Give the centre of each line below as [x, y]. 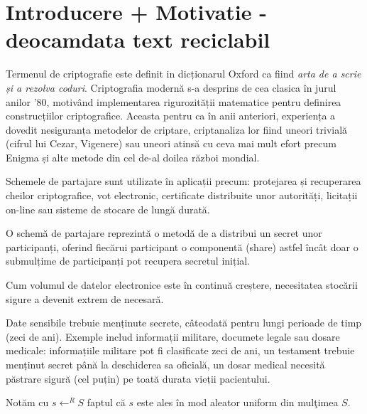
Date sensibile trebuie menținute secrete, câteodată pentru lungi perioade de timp [184, 323]
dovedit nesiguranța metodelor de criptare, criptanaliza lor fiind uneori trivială [177, 129]
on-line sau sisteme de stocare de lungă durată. [108, 209]
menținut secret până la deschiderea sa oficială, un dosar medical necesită [165, 364]
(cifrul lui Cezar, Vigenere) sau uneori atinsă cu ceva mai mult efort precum [171, 143]
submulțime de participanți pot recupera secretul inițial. [128, 261]
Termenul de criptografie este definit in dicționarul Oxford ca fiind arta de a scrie [183, 74]
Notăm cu [27, 402]
